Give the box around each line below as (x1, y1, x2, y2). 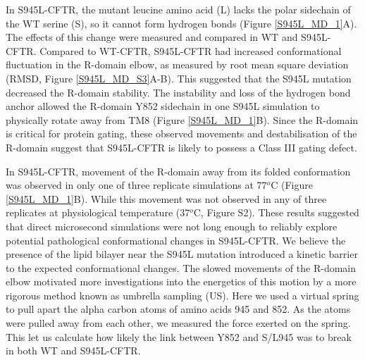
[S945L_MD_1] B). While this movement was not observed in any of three (6, 191, 327, 206)
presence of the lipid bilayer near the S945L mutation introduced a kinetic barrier (6, 247, 358, 261)
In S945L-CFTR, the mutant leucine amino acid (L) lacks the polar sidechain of (6, 2, 351, 16)
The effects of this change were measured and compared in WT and (6, 30, 298, 44)
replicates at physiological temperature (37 (6, 205, 190, 220)
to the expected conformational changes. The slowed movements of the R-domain (6, 260, 357, 275)
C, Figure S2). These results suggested (193, 205, 359, 220)
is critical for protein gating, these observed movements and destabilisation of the (6, 126, 357, 141)
